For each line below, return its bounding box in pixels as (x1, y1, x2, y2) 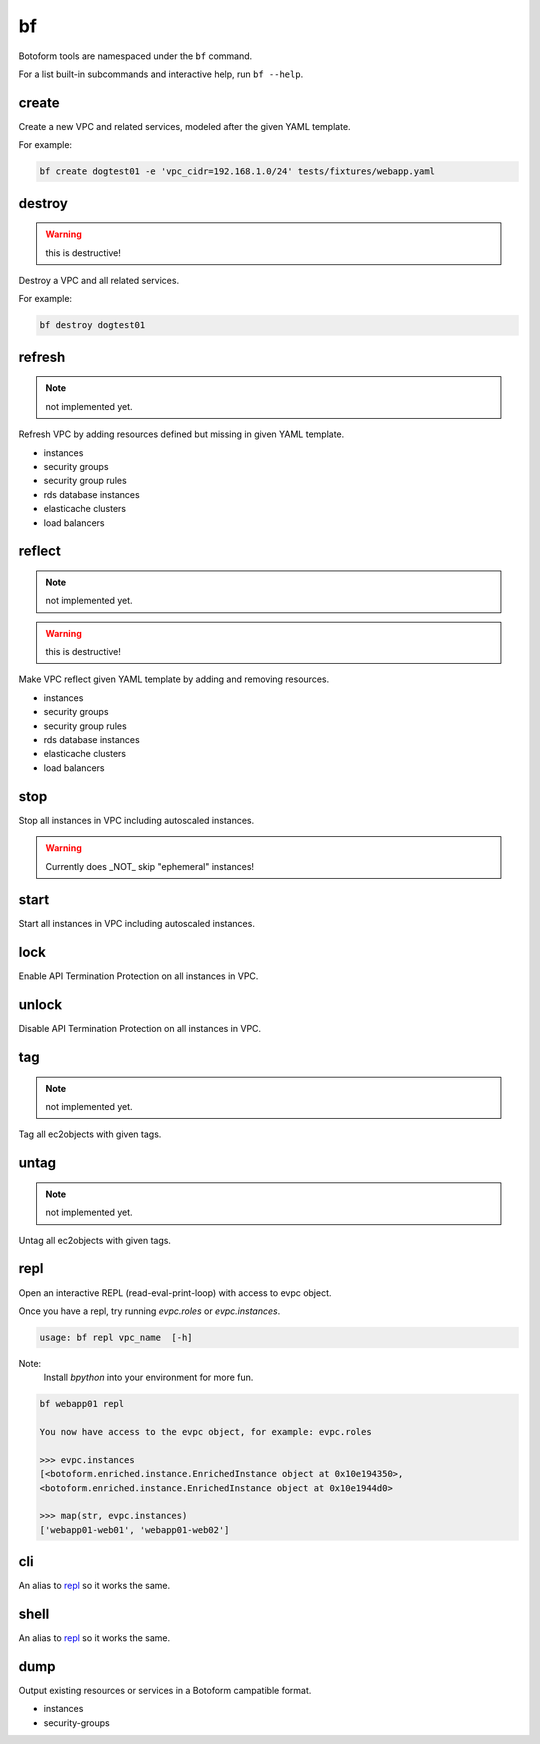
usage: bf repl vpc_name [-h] (39, 1331, 194, 1343)
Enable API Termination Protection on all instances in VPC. (18, 970, 259, 982)
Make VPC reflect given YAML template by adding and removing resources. (18, 673, 330, 685)
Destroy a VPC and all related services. (18, 275, 180, 286)
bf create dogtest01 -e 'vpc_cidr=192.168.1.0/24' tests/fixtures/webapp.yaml (39, 166, 435, 177)
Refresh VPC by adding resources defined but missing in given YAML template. (18, 428, 345, 440)
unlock (18, 996, 63, 1014)
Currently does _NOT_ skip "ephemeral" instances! (45, 860, 255, 872)
